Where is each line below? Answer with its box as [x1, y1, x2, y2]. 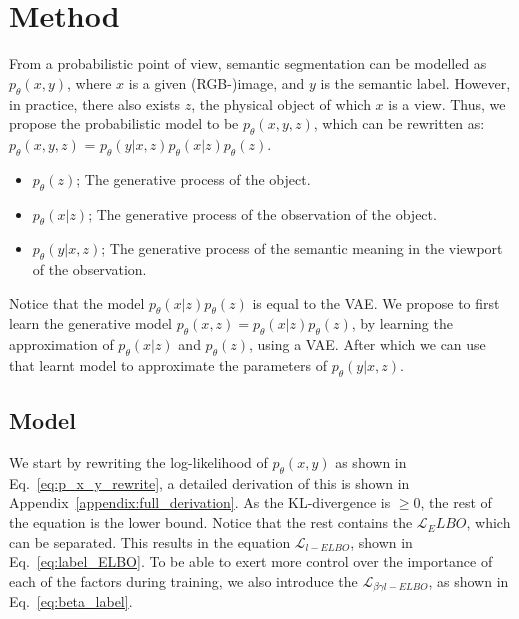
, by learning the [351, 313, 453, 334]
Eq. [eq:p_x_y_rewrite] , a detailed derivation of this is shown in [9, 472, 410, 493]
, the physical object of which [191, 93, 371, 114]
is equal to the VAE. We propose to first [252, 292, 500, 313]
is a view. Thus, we [388, 93, 506, 114]
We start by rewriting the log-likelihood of [9, 452, 268, 473]
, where [67, 72, 112, 93]
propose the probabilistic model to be [9, 113, 239, 134]
